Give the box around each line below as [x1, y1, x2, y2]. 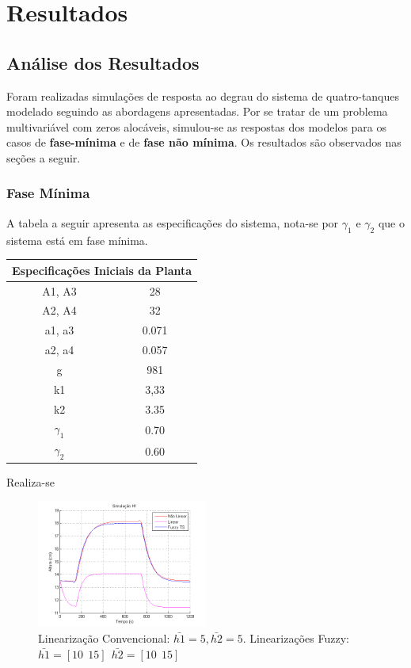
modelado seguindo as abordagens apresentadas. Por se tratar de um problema [6, 103, 388, 120]
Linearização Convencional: [38, 629, 170, 646]
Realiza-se [6, 473, 55, 490]
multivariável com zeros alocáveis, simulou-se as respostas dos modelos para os [6, 118, 387, 135]
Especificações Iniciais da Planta [12, 261, 192, 278]
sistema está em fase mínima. [6, 231, 148, 248]
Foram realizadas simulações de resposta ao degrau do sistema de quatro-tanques [6, 87, 400, 104]
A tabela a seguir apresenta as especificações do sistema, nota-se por [6, 214, 339, 231]
